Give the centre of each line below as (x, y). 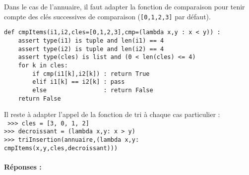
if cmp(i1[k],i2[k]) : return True (91, 74)
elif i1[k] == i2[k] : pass (79, 82)
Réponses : (23, 166)
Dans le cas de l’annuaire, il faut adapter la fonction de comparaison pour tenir (124, 6)
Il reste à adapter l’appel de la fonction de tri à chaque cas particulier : (112, 114)
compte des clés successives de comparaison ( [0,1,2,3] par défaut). (107, 16)
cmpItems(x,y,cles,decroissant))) (61, 148)
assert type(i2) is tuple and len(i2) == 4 (91, 49)
